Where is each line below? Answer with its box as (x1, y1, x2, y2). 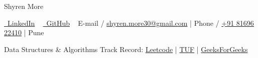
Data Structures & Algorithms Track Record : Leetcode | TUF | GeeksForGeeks (4, 44, 248, 54)
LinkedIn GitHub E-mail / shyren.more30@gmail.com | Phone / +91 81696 (7, 17, 254, 28)
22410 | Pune (4, 27, 44, 38)
